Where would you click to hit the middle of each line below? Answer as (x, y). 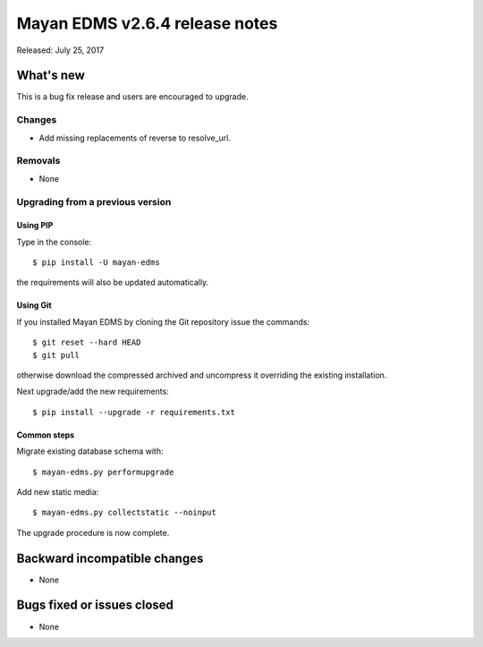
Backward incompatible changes (110, 558)
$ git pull (56, 355)
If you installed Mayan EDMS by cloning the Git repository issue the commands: (163, 321)
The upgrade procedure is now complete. (93, 532)
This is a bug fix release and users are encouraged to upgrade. (132, 97)
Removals (38, 161)
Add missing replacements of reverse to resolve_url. (135, 138)
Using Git (34, 305)
